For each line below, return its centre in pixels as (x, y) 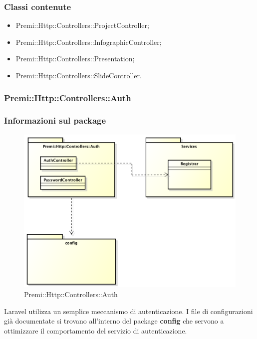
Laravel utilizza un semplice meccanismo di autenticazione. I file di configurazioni (128, 311)
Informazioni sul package (55, 120)
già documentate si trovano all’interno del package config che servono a (114, 321)
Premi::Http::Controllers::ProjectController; (82, 25)
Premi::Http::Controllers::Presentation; (75, 59)
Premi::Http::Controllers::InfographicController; (89, 42)
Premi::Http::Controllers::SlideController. (79, 75)
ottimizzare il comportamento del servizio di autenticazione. (96, 330)
